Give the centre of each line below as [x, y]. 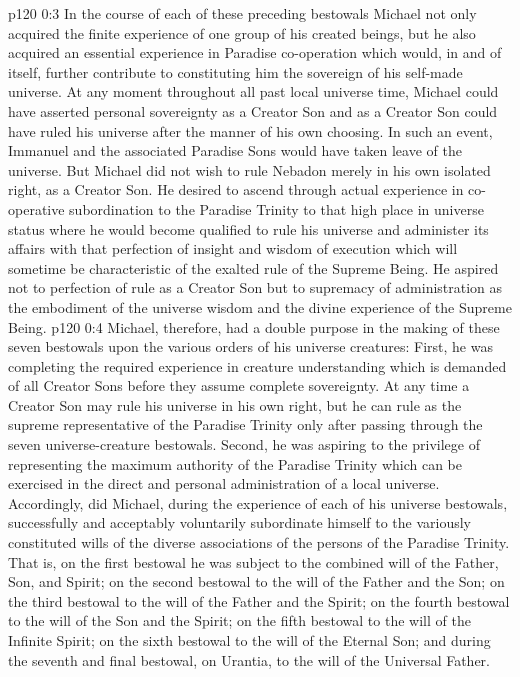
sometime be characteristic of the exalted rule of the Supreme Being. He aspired [253, 267]
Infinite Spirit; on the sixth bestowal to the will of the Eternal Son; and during [249, 640]
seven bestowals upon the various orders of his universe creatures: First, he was [250, 346]
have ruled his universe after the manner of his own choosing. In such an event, [250, 130]
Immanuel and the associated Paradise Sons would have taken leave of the [235, 150]
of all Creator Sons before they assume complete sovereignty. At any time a [239, 385]
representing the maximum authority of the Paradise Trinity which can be [235, 463]
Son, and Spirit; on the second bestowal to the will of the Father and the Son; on [256, 581]
